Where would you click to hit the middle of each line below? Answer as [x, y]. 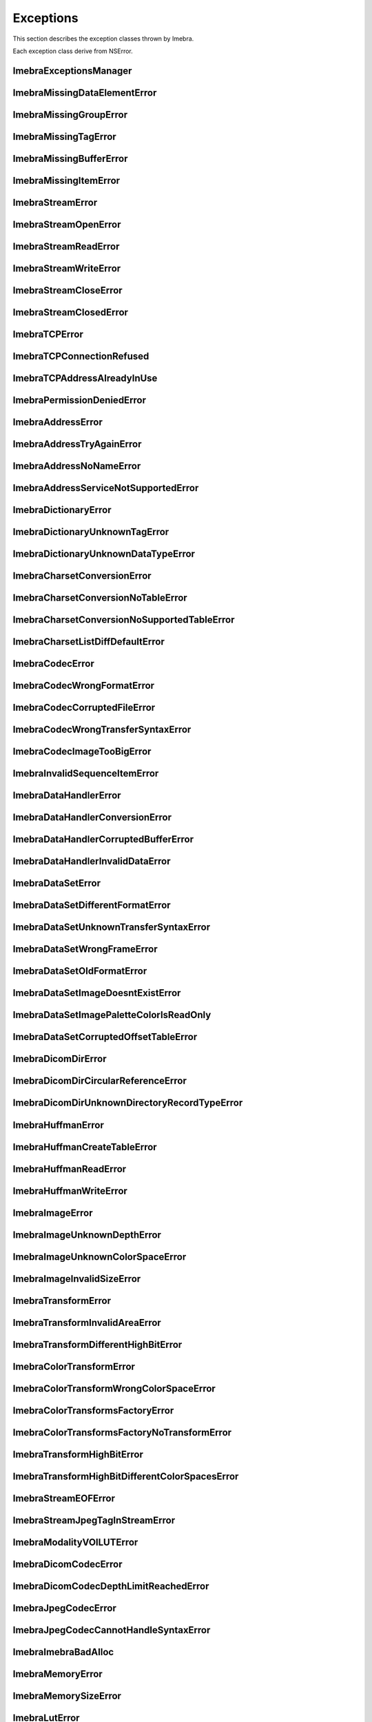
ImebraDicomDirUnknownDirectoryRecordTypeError [128, 1103]
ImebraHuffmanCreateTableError [85, 1147]
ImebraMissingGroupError [70, 115]
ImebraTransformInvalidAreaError [87, 1322]
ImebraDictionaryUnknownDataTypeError [104, 554]
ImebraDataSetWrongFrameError [85, 950]
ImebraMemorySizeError [67, 1695]
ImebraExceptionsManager [72, 71]
